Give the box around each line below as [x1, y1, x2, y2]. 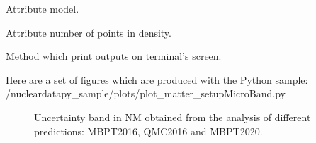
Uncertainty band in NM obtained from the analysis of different [34, 109, 311, 124]
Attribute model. [6, 1, 79, 15]
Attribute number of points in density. [6, 25, 171, 39]
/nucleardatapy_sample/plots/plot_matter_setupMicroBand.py [6, 86, 286, 101]
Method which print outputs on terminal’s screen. [6, 49, 222, 63]
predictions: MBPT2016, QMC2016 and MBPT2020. [34, 123, 263, 138]
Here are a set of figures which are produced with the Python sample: [6, 72, 308, 87]
